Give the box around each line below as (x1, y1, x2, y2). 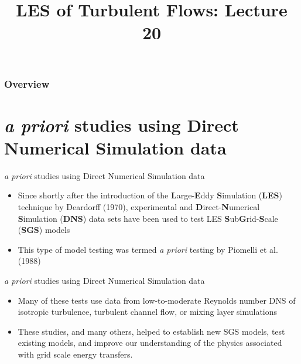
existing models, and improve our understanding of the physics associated (18, 336, 282, 349)
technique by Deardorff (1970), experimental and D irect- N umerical (18, 200, 260, 212)
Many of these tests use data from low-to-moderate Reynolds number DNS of (18, 294, 296, 306)
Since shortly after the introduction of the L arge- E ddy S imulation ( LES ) (18, 189, 282, 201)
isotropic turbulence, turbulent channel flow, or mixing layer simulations (18, 305, 278, 318)
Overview (4, 76, 50, 91)
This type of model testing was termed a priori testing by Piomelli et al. (18, 243, 278, 255)
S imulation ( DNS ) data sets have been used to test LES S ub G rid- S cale (18, 212, 278, 224)
